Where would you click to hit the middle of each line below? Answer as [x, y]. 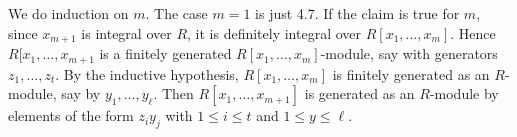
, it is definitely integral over [274, 32]
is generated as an [359, 93]
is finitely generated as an [411, 73]
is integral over [126, 32]
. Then [173, 93]
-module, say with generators [409, 53]
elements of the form [71, 115]
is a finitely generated [165, 53]
